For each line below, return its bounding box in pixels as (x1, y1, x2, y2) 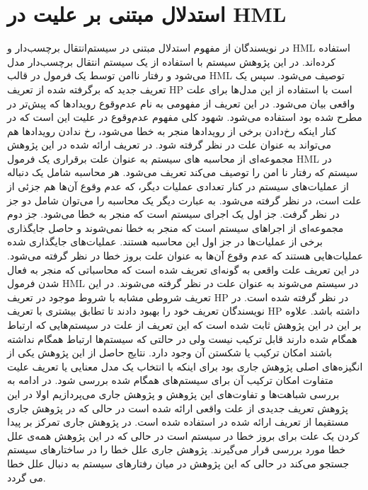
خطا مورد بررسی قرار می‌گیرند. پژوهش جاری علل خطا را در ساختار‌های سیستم (7, 442, 346, 457)
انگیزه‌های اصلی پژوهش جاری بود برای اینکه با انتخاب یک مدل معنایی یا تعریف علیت (7, 358, 363, 373)
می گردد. (7, 469, 46, 484)
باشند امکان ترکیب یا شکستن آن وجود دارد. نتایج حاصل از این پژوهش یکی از (7, 345, 333, 360)
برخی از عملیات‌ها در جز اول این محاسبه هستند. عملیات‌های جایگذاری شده (7, 234, 323, 249)
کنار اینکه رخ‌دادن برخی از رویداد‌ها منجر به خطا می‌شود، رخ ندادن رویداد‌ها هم (7, 123, 337, 138)
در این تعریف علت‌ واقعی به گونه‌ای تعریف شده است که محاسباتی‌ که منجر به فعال (7, 262, 360, 276)
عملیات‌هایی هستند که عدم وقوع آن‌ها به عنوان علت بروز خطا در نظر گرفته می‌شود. (7, 248, 364, 263)
